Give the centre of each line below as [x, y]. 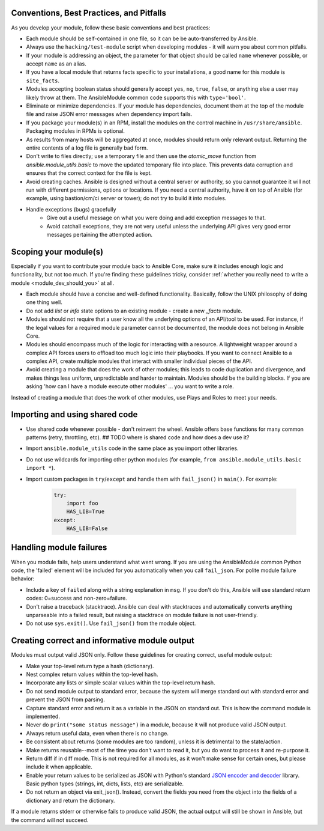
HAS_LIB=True [85, 512]
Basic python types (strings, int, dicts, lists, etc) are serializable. [105, 784]
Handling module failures [59, 548]
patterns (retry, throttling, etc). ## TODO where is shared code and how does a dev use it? [138, 437]
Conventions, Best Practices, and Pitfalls [89, 13]
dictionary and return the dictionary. [70, 800]
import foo [82, 503]
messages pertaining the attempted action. [100, 234]
